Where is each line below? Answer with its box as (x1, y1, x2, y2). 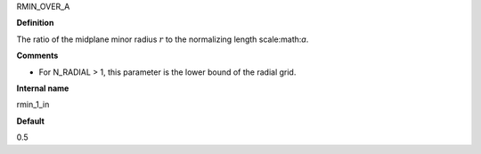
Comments (16, 50, 59, 61)
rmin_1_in (16, 99, 50, 110)
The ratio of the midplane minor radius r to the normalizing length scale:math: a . (16, 34, 309, 45)
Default (16, 116, 45, 126)
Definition (16, 18, 54, 28)
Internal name (16, 83, 69, 93)
